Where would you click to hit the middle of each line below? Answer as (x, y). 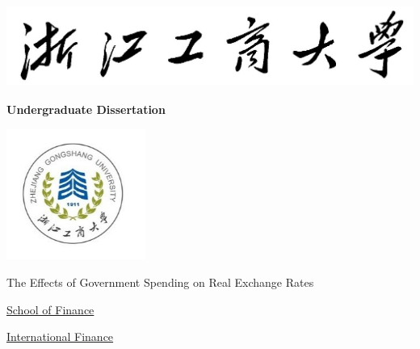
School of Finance (50, 309)
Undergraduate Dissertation (86, 109)
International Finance (60, 336)
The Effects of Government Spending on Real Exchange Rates (160, 282)
